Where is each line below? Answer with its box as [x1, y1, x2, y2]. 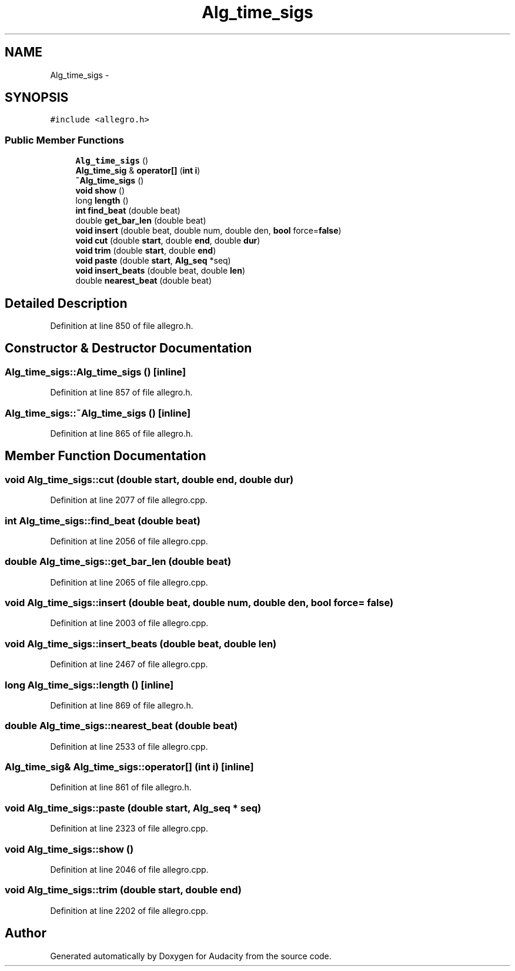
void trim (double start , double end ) [75, 245, 216, 256]
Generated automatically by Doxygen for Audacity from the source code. [50, 950, 332, 961]
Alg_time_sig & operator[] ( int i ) [75, 165, 200, 176]
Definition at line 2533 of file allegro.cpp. [50, 741, 208, 751]
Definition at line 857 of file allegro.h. [50, 387, 193, 398]
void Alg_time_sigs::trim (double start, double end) [5, 884, 242, 896]
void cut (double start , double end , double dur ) [75, 235, 260, 246]
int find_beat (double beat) [75, 205, 180, 216]
